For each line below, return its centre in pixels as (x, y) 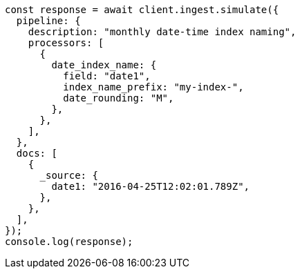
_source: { (69, 175)
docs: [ (37, 153)
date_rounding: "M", (119, 98)
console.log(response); (69, 242)
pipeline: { (48, 21)
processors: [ (66, 43)
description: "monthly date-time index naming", (162, 32)
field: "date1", (107, 76)
